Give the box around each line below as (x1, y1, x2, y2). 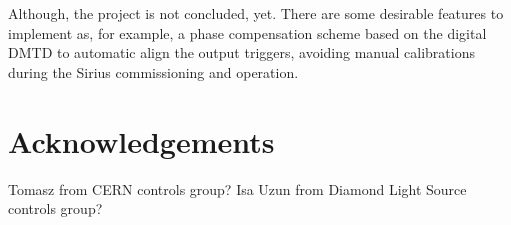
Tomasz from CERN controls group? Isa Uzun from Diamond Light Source (8, 178, 467, 199)
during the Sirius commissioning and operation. (8, 61, 299, 82)
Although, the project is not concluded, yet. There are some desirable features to (8, 3, 504, 23)
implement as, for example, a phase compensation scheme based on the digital (8, 22, 487, 43)
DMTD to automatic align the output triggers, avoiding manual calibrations (8, 42, 475, 63)
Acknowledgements (8, 120, 275, 161)
